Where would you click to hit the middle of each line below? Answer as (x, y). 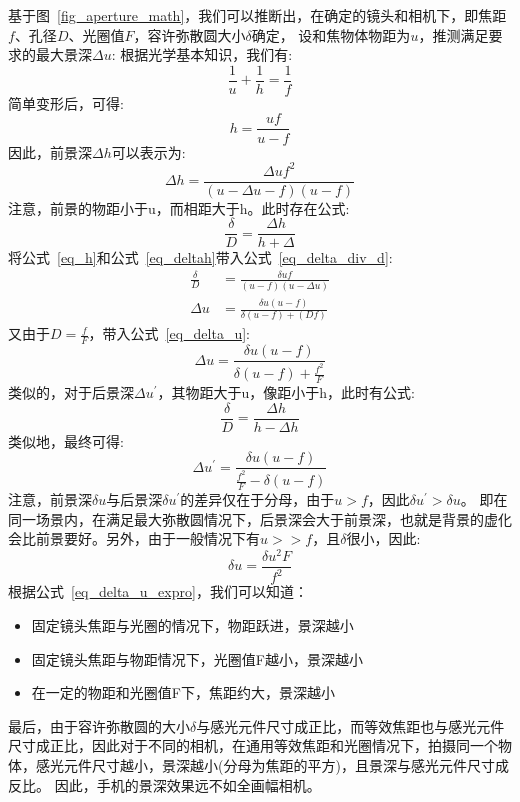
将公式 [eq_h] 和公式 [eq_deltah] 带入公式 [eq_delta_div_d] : (200, 257)
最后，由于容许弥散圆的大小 (99, 725)
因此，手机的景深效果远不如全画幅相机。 (187, 784)
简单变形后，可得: (66, 102)
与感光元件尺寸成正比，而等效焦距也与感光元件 (350, 725)
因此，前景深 (50, 151)
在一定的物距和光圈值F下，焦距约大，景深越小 (183, 692)
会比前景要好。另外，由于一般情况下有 (134, 538)
